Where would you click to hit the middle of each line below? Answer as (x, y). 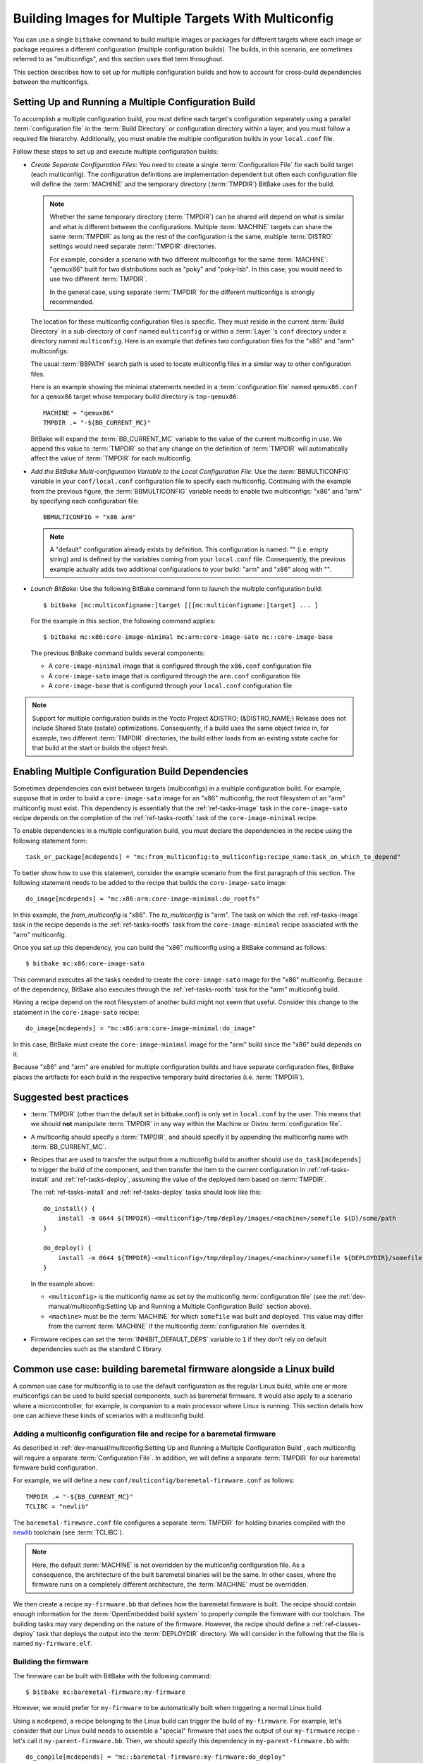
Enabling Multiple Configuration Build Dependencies (131, 771)
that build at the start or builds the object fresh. (100, 748)
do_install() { (69, 1208)
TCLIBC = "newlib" (57, 1507)
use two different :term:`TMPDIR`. (98, 279)
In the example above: (63, 1283)
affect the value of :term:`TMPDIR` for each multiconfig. (111, 458)
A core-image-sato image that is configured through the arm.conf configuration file (174, 676)
